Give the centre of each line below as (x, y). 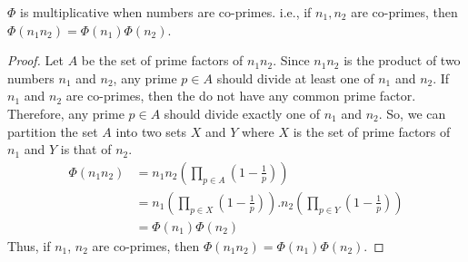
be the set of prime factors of (162, 60)
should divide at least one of (295, 78)
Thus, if (29, 245)
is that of (86, 149)
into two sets (151, 131)
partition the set (53, 131)
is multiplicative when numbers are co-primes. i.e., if (166, 12)
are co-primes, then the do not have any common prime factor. (241, 96)
